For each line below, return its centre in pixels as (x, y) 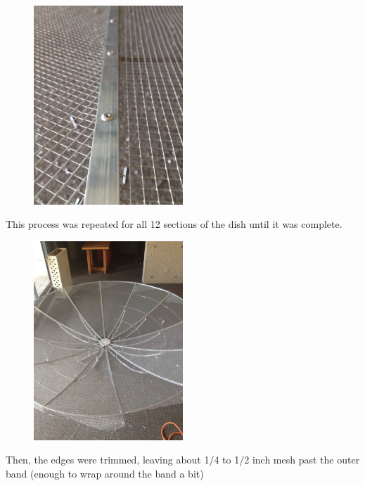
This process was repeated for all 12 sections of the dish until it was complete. (174, 224)
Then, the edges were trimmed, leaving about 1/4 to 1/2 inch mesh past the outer (183, 460)
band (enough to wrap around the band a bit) (105, 473)
